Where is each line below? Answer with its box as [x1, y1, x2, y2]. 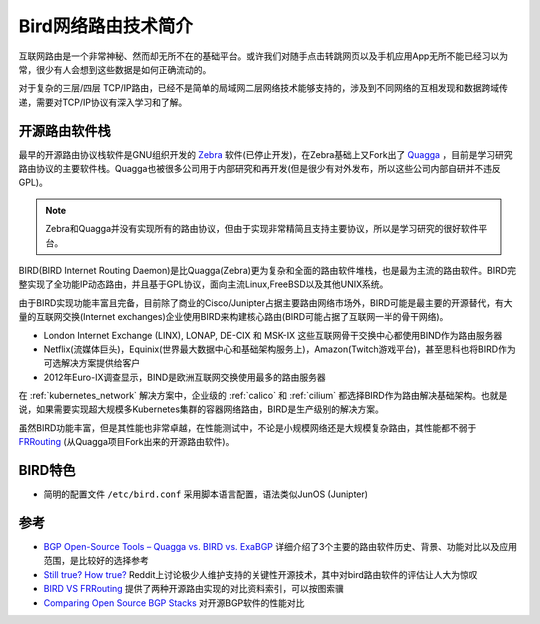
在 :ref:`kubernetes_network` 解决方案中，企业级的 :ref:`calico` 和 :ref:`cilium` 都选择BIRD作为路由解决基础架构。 [18, 390, 482, 402]
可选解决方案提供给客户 [43, 357, 140, 369]
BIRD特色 [18, 462, 76, 479]
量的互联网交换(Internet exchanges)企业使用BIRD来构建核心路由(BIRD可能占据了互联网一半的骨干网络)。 [18, 311, 449, 323]
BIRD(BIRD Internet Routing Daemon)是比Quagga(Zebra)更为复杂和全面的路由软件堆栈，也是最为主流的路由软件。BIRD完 [18, 264, 517, 276]
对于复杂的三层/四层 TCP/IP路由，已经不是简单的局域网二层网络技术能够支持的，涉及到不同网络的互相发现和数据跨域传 [18, 82, 509, 94]
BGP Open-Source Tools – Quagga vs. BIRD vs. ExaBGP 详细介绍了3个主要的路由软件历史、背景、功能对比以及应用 [43, 541, 518, 553]
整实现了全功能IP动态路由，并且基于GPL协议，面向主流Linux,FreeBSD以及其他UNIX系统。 [18, 278, 389, 290]
